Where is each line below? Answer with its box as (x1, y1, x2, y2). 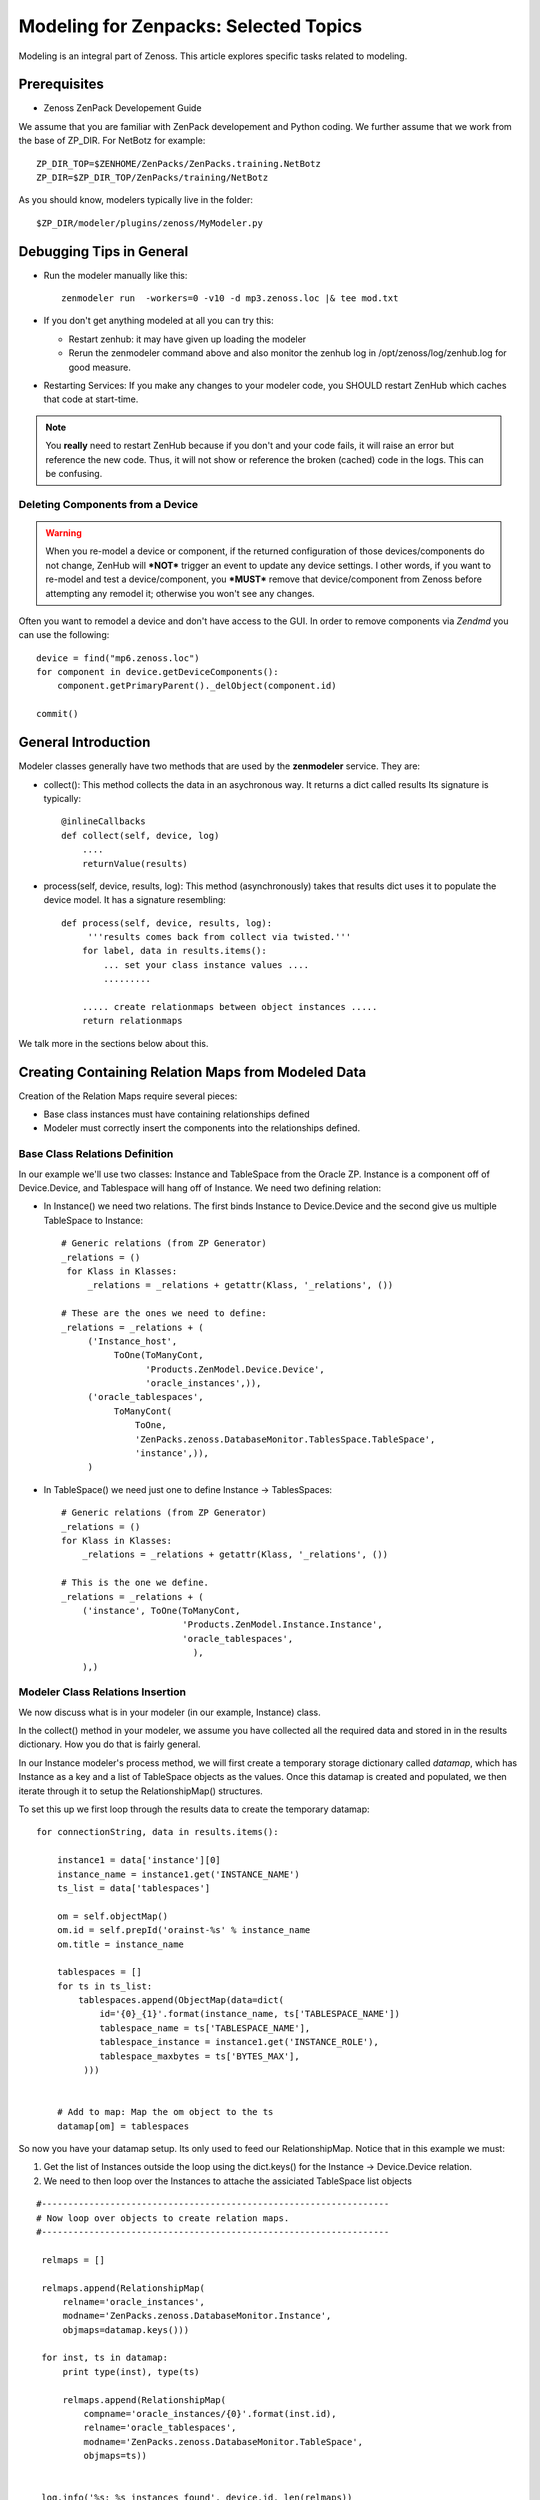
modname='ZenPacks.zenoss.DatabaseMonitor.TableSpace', (83, 2436, 364, 2447)
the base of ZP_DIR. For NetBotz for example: (18, 135, 206, 147)
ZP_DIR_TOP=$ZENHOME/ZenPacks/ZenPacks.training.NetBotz (36, 158, 322, 169)
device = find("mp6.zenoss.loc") (36, 652, 200, 664)
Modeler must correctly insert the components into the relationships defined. (43, 1122, 360, 1134)
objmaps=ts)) (83, 2450, 148, 2462)
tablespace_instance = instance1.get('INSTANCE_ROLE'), (99, 2036, 379, 2048)
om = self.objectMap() (56, 1910, 169, 1922)
